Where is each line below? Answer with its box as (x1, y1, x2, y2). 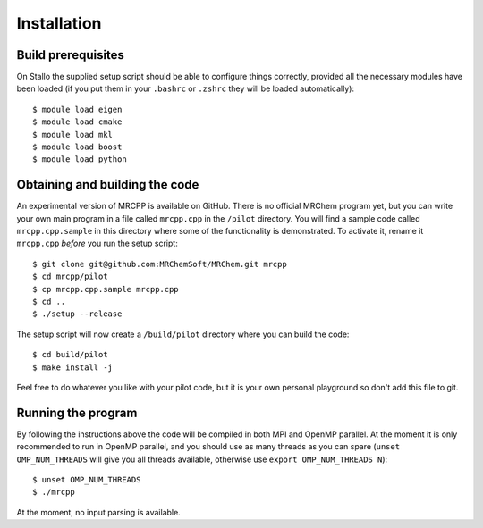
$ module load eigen (32, 104, 123, 114)
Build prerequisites (16, 47, 125, 63)
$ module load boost (32, 142, 123, 152)
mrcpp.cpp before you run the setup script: (16, 238, 178, 249)
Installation (16, 13, 102, 33)
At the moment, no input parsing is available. (16, 507, 181, 517)
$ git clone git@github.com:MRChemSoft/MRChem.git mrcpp (32, 259, 288, 269)
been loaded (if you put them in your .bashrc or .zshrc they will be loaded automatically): (16, 83, 355, 94)
